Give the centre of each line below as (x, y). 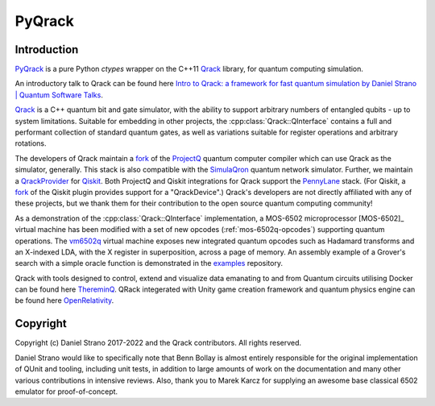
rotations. (31, 143)
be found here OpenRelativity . (64, 300)
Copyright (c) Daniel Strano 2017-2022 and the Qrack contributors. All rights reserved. (158, 343)
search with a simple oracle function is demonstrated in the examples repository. (149, 263)
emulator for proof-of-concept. (66, 391)
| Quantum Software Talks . (59, 95)
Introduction (47, 50)
